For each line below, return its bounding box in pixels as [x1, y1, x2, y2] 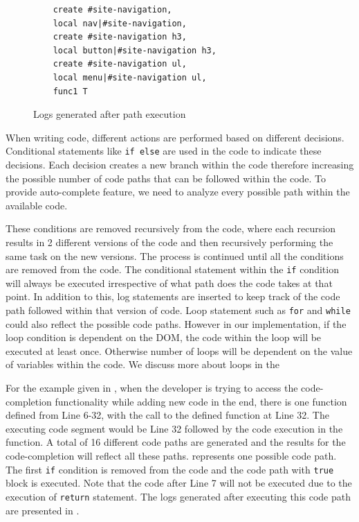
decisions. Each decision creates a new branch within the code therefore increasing [6, 157, 354, 171]
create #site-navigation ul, [53, 59, 187, 69]
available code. [6, 198, 68, 212]
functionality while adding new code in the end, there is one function [55, 394, 347, 408]
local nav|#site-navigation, [53, 18, 187, 28]
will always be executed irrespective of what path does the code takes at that [6, 275, 333, 290]
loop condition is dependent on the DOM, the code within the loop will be [6, 330, 322, 345]
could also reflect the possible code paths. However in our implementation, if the [6, 316, 347, 331]
